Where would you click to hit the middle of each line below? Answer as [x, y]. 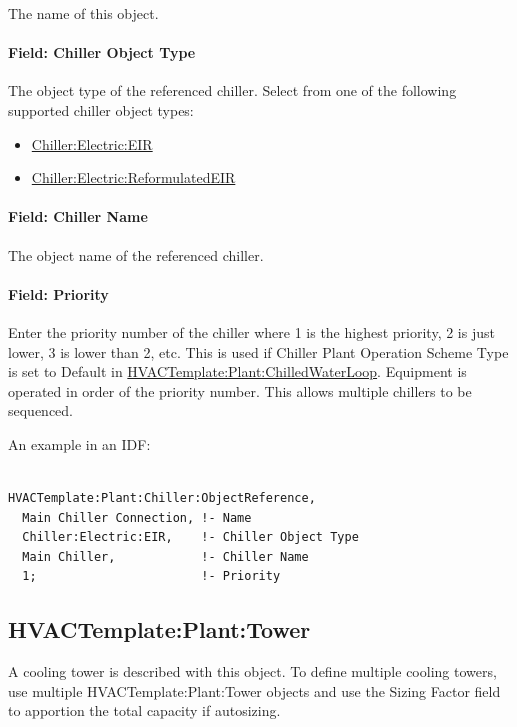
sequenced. [41, 410]
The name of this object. [83, 13]
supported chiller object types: [101, 109]
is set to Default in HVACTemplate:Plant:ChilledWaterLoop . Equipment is [237, 371]
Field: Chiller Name [78, 216]
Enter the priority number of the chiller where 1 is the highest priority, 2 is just [251, 331]
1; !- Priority [151, 576]
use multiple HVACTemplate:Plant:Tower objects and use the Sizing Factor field [254, 690]
